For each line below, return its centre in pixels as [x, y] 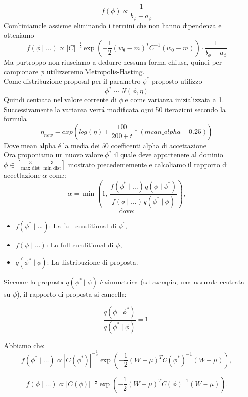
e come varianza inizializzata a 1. [175, 100]
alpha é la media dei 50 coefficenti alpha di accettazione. [124, 145]
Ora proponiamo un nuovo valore [53, 155]
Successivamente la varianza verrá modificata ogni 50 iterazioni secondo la [115, 109]
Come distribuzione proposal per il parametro [72, 81]
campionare [21, 71]
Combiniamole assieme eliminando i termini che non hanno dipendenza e [113, 25]
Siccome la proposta [34, 282]
